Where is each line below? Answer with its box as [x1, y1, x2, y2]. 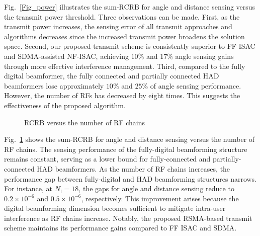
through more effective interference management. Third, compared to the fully [4, 60, 245, 71]
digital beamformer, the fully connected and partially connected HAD [4, 70, 219, 81]
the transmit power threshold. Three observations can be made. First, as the [4, 11, 240, 22]
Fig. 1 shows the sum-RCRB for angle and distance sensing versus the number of [4, 134, 255, 144]
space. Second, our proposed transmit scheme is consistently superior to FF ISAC [4, 41, 255, 51]
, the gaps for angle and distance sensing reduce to [78, 183, 234, 194]
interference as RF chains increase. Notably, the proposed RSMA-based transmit [4, 212, 252, 223]
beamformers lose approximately [4, 80, 104, 91]
